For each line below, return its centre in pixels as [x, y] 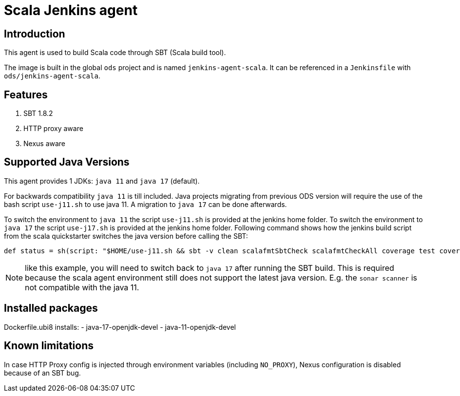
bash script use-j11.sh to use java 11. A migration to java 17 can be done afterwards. [145, 204]
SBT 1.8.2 [38, 113]
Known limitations [49, 346]
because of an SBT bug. [42, 373]
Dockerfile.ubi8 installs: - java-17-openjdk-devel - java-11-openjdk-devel [120, 327]
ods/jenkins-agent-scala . [52, 76]
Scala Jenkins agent [71, 10]
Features [26, 94]
